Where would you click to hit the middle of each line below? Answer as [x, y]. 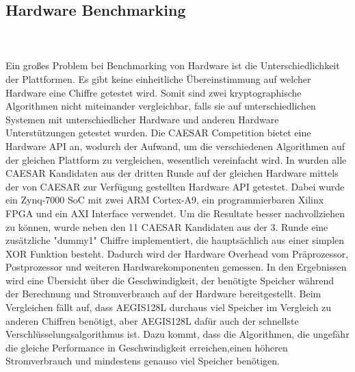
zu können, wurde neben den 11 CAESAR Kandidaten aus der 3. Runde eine [167, 226]
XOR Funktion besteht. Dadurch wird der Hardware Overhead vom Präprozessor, [177, 253]
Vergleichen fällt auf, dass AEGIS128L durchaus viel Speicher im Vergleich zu [169, 307]
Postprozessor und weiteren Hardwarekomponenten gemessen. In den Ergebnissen [176, 267]
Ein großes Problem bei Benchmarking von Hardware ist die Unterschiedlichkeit [173, 65]
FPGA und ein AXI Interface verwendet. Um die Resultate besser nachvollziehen [175, 213]
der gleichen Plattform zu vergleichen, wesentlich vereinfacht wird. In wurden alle [176, 159]
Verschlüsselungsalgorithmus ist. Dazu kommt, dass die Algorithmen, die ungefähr [177, 334]
